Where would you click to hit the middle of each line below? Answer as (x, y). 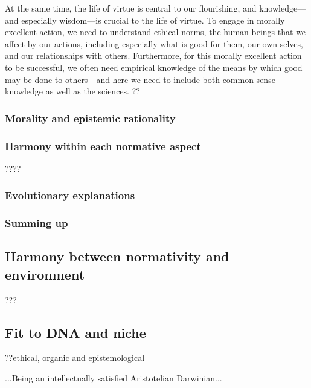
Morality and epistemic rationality (90, 118)
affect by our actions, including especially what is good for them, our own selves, (154, 43)
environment (45, 274)
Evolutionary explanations (70, 195)
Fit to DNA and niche (75, 332)
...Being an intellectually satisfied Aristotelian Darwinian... (114, 378)
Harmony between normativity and (117, 256)
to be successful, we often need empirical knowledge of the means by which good (154, 67)
